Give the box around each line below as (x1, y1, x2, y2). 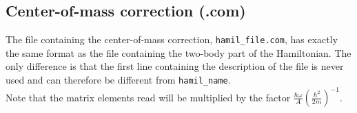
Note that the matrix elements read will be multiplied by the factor (6, 90, 291, 104)
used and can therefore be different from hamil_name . (6, 73, 231, 87)
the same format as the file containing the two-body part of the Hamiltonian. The (6, 45, 351, 60)
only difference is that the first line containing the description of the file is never (6, 59, 344, 73)
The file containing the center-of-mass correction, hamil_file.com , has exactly (6, 32, 338, 47)
